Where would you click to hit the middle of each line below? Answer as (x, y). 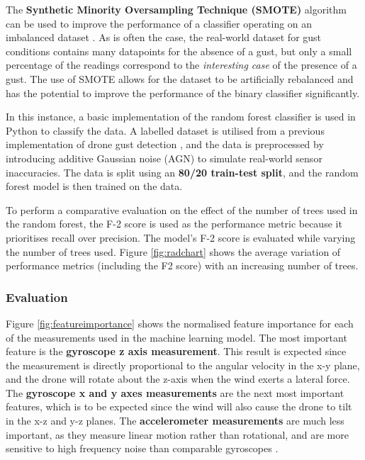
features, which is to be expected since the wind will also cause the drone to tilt (179, 406)
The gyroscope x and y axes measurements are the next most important (175, 392)
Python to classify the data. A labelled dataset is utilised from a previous (165, 130)
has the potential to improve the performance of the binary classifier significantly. (183, 92)
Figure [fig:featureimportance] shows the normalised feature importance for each (180, 323)
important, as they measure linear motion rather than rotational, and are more (177, 434)
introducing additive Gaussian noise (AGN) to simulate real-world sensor (164, 158)
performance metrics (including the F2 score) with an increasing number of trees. (182, 265)
